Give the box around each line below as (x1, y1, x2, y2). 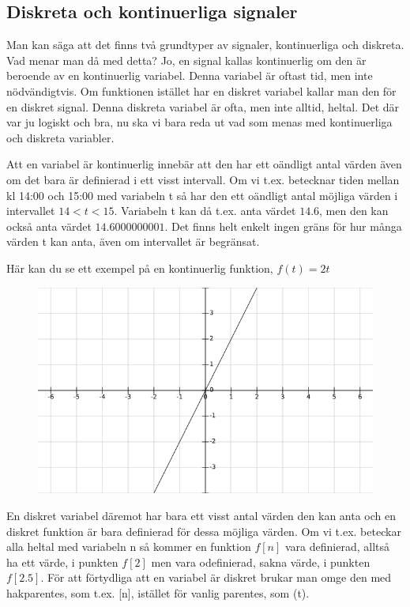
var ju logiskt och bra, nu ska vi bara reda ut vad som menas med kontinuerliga (6, 114, 393, 130)
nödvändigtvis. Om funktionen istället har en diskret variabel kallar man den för (6, 82, 397, 99)
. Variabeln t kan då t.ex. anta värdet (114, 202, 296, 219)
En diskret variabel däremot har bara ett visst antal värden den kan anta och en (6, 507, 397, 524)
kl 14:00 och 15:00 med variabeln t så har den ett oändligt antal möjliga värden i (6, 187, 398, 203)
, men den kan (319, 202, 389, 219)
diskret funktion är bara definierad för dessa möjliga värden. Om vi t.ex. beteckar (6, 522, 401, 539)
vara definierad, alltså (284, 538, 389, 555)
